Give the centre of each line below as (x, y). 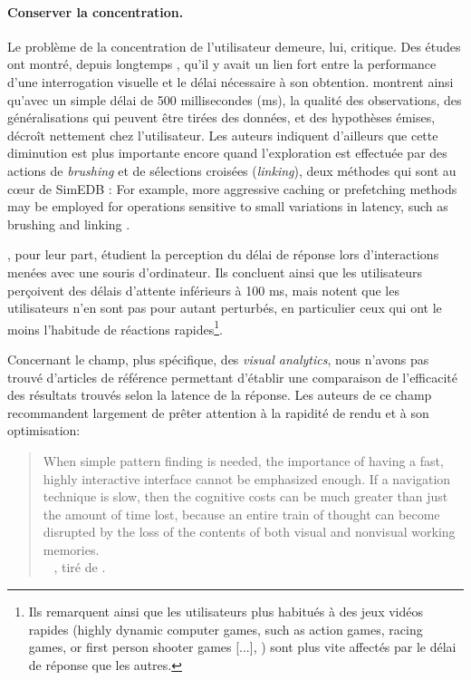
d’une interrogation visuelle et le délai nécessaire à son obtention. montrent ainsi (231, 81)
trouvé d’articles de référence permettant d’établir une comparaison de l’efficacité (233, 377)
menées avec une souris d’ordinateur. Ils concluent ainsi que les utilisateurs (215, 272)
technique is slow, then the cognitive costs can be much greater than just (245, 496)
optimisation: (44, 430)
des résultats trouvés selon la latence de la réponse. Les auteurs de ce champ (220, 395)
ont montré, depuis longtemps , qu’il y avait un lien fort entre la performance (222, 64)
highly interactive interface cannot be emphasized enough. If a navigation (247, 478)
